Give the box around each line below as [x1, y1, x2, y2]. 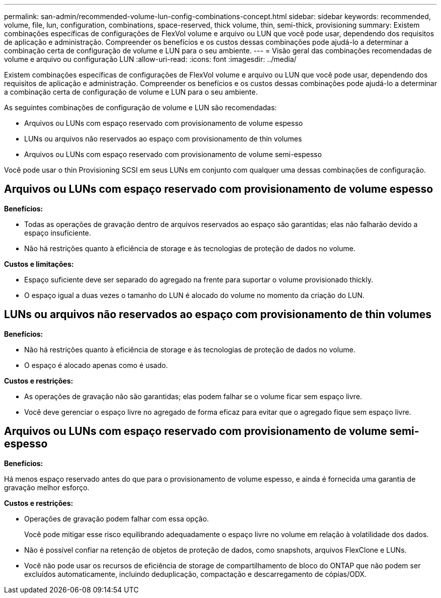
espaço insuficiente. [24, 228, 91, 237]
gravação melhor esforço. [4, 483, 90, 492]
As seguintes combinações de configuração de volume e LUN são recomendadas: [4, 103, 277, 112]
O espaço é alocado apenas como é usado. [24, 360, 168, 369]
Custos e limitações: [4, 259, 74, 268]
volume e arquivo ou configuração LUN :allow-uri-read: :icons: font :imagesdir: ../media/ [4, 55, 297, 63]
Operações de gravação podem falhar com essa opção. [24, 514, 209, 523]
